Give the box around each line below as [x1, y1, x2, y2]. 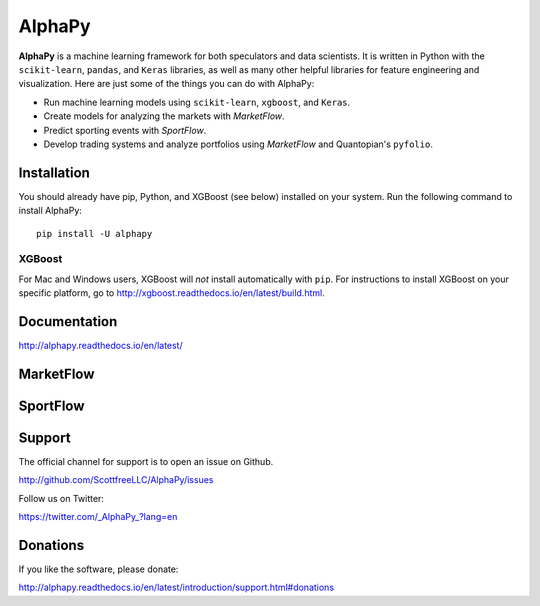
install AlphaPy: [18, 205, 82, 217]
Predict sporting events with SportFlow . [43, 124, 207, 136]
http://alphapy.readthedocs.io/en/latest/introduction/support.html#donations [18, 581, 335, 594]
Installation [18, 164, 90, 181]
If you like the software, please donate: [18, 563, 179, 575]
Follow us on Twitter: [18, 492, 105, 504]
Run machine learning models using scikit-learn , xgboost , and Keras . [43, 96, 351, 108]
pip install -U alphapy [36, 228, 153, 239]
